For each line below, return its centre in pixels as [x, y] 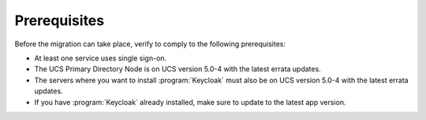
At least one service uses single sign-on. [101, 58]
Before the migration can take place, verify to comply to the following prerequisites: [150, 44]
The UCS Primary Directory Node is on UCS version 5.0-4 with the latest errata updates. [177, 69]
